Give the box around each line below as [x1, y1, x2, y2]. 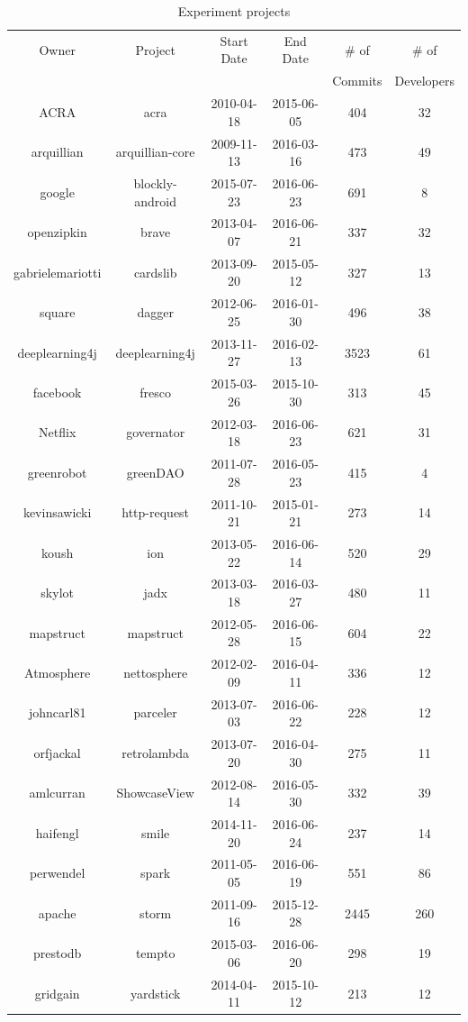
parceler [133, 703, 177, 722]
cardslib [133, 262, 177, 281]
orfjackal [33, 743, 81, 762]
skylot [40, 583, 74, 602]
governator [126, 423, 185, 442]
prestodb [32, 944, 82, 963]
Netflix [39, 423, 76, 442]
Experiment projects [177, 2, 291, 20]
